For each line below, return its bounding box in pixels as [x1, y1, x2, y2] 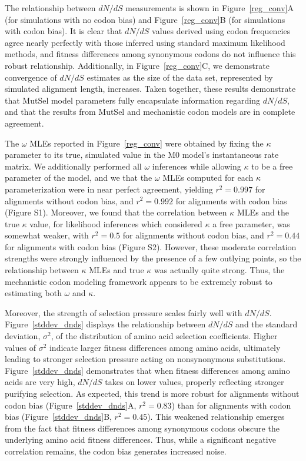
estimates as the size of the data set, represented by [87, 71, 273, 83]
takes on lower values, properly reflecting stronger [105, 376, 284, 388]
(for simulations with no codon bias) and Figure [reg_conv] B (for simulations [5, 13, 285, 25]
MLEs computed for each [162, 171, 254, 184]
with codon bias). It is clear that [5, 25, 122, 37]
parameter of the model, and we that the [5, 171, 152, 184]
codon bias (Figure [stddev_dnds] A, [5, 399, 137, 411]
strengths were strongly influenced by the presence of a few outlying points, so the [5, 252, 301, 264]
